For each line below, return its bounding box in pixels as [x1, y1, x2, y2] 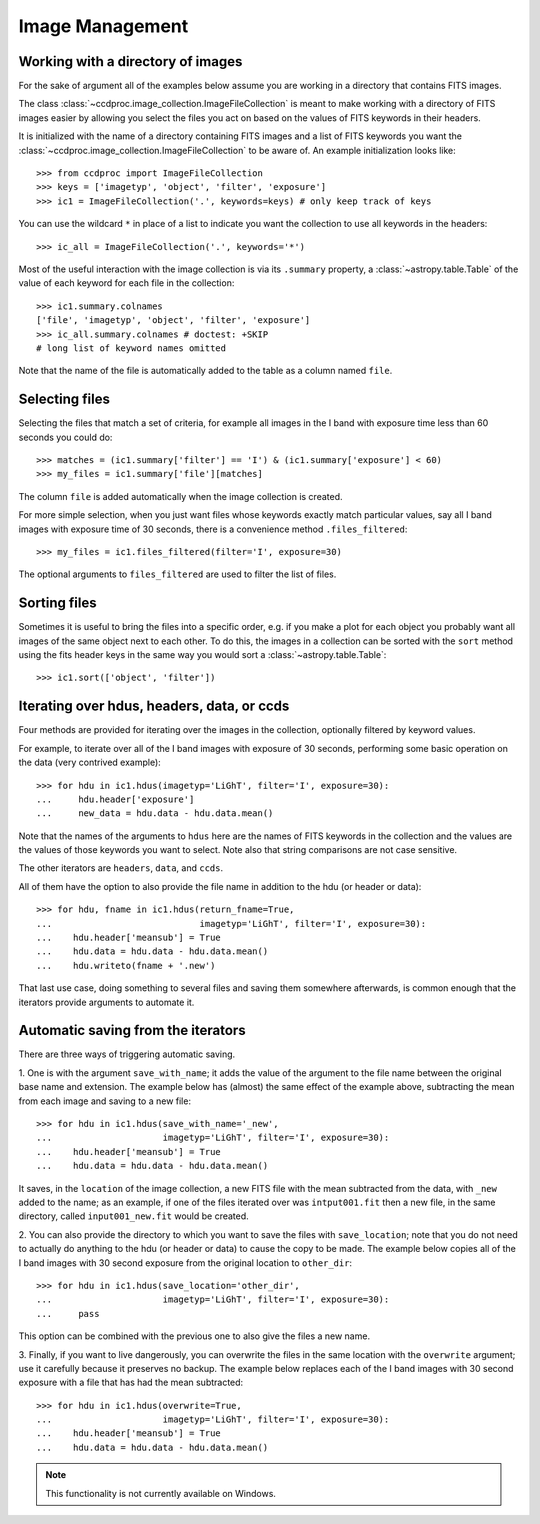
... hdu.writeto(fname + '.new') [36, 960, 216, 971]
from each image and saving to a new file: [18, 1095, 192, 1107]
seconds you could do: [18, 431, 113, 443]
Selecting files [18, 391, 110, 408]
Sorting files [18, 595, 97, 612]
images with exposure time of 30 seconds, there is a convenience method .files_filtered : [18, 523, 408, 535]
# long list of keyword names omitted [36, 342, 227, 354]
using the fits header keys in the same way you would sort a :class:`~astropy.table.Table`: [18, 649, 387, 661]
